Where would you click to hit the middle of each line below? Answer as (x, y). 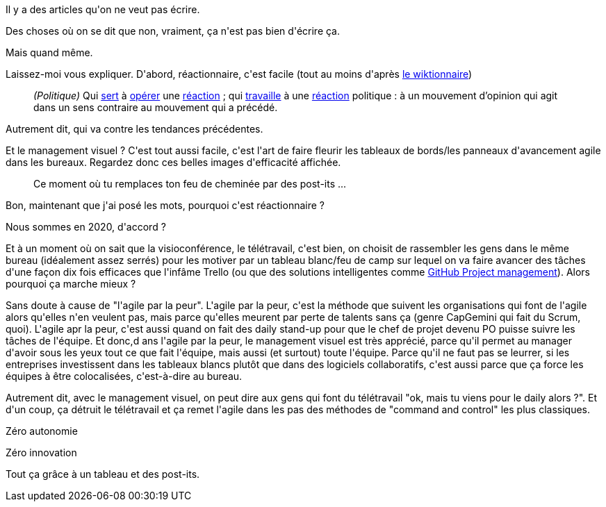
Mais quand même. (49, 52)
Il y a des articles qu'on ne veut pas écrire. (103, 9)
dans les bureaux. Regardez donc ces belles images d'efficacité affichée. (173, 162)
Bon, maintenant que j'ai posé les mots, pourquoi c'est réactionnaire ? (165, 205)
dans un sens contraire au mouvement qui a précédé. (156, 107)
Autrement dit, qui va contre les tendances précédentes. (134, 129)
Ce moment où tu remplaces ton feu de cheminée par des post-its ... (190, 184)
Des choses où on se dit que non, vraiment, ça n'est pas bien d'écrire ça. (173, 31)
